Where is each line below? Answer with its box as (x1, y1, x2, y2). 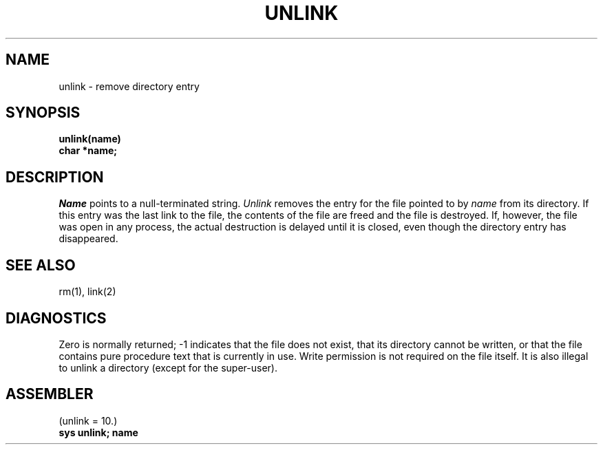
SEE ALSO (6, 256, 76, 274)
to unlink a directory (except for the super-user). (59, 361, 277, 374)
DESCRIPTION (6, 168, 104, 186)
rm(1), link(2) (59, 286, 116, 298)
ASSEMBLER (6, 385, 94, 403)
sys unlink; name (59, 426, 138, 438)
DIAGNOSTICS (6, 309, 107, 327)
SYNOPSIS (6, 104, 81, 122)
